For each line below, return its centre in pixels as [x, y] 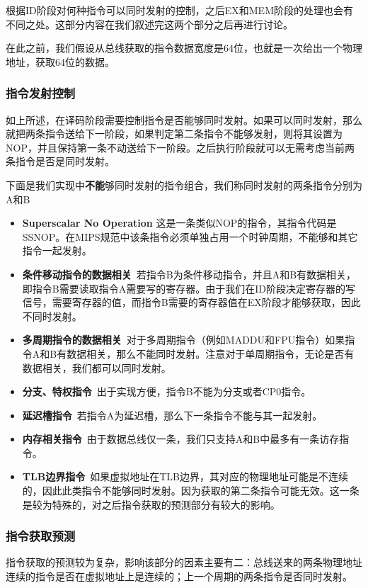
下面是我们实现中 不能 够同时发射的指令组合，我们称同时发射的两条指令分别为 [184, 185]
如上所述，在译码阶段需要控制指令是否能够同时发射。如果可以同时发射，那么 [184, 119]
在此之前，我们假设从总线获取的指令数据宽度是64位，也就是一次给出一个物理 [184, 48]
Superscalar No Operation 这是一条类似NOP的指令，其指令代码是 [179, 223]
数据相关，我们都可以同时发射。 [97, 367]
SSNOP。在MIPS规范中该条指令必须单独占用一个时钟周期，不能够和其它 [190, 236]
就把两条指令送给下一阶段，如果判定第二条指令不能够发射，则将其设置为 [174, 134]
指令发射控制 [41, 93]
